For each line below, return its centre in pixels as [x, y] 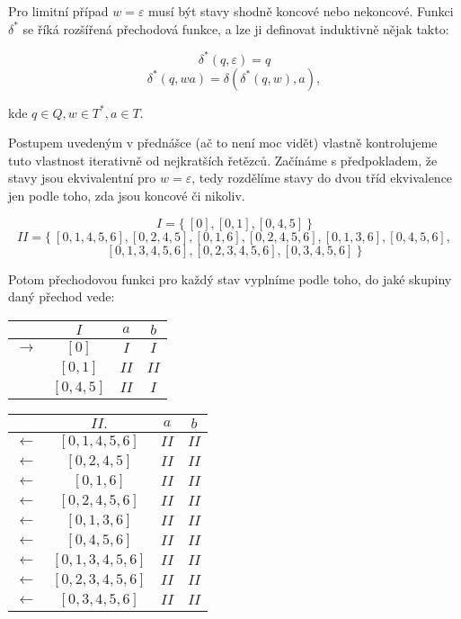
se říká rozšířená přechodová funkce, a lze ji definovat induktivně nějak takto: [236, 28]
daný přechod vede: [62, 296]
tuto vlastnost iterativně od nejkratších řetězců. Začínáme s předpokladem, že [223, 160]
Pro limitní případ [58, 11]
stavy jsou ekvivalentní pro [82, 178]
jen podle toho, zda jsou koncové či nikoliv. [127, 196]
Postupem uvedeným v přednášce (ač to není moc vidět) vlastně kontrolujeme [223, 143]
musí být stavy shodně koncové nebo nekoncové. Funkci [301, 11]
